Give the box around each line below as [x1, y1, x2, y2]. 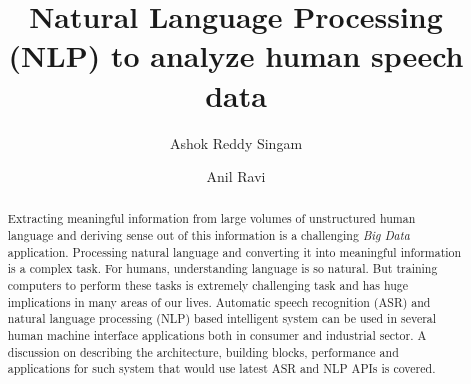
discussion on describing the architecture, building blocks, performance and [7, 343, 399, 360]
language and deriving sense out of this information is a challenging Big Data [7, 227, 410, 244]
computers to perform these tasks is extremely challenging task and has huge [7, 277, 409, 294]
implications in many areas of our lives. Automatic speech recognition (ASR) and [7, 293, 431, 310]
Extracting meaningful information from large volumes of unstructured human [7, 210, 416, 227]
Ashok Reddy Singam [169, 132, 303, 153]
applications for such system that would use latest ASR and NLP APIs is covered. [7, 360, 436, 377]
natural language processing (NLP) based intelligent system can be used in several [7, 310, 437, 327]
